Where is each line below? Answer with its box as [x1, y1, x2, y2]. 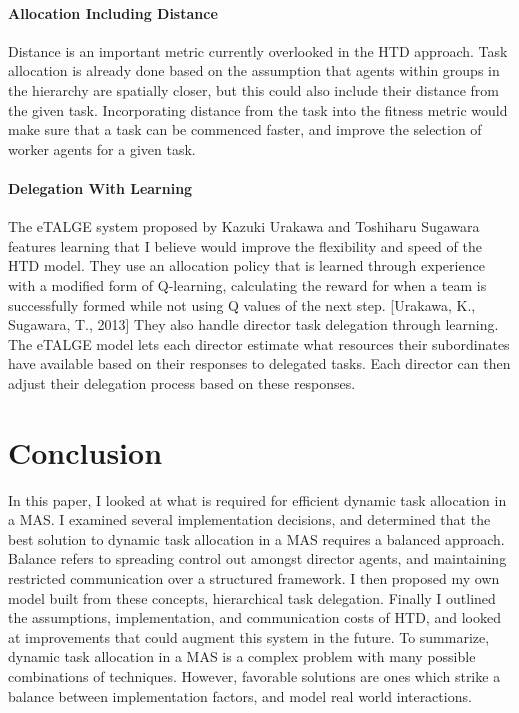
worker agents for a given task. [8, 138, 196, 159]
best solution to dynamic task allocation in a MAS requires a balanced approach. [8, 528, 505, 549]
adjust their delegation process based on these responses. [8, 372, 356, 393]
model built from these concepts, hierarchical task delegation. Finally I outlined [8, 587, 496, 608]
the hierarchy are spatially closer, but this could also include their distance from [8, 79, 500, 100]
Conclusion [8, 431, 163, 472]
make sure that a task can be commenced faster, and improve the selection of [8, 119, 482, 140]
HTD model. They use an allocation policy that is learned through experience [8, 255, 485, 276]
